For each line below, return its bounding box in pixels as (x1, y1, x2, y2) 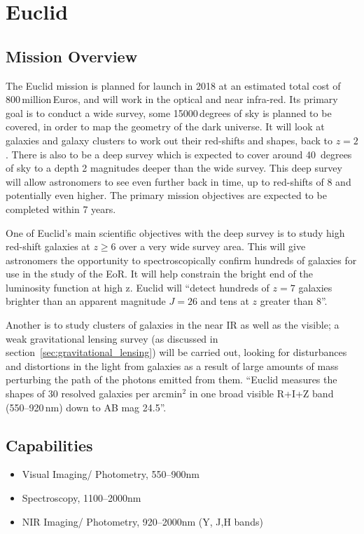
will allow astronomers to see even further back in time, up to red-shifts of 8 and (6, 174, 351, 189)
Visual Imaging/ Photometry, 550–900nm (22, 467, 199, 481)
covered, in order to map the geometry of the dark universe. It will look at (6, 119, 325, 134)
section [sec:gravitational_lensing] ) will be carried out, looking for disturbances (6, 345, 347, 360)
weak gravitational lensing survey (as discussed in (6, 331, 218, 345)
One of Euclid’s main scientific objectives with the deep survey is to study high (6, 225, 345, 240)
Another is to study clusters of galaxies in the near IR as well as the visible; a (6, 317, 339, 332)
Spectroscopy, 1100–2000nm (22, 491, 141, 505)
